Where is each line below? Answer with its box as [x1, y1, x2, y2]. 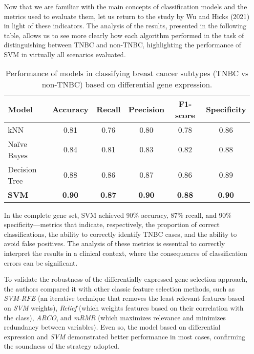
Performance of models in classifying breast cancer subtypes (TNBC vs [5, 67, 249, 79]
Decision [8, 163, 37, 175]
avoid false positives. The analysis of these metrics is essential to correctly [4, 238, 225, 249]
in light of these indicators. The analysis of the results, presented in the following [4, 21, 247, 31]
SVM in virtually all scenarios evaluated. [4, 49, 126, 59]
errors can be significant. [4, 257, 78, 268]
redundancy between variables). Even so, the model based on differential [4, 322, 221, 332]
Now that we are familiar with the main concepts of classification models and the [4, 1, 247, 11]
